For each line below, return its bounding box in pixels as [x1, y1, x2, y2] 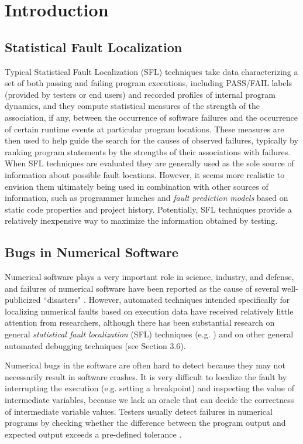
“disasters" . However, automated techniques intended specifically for [43, 293, 290, 306]
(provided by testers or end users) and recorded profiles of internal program [5, 88, 276, 100]
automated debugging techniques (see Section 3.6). [5, 339, 186, 351]
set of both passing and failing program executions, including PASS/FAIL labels [5, 77, 292, 89]
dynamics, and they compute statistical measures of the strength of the [5, 100, 260, 112]
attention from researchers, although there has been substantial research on [5, 316, 275, 329]
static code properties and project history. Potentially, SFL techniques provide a [5, 203, 292, 215]
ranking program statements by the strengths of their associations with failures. [5, 145, 291, 158]
